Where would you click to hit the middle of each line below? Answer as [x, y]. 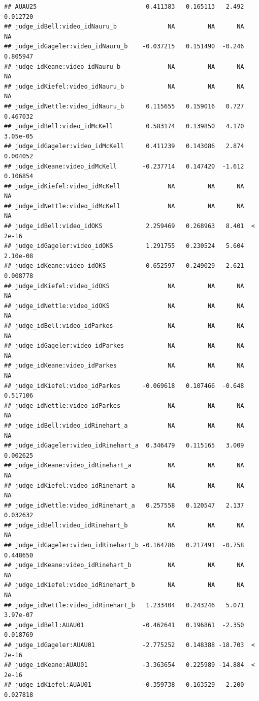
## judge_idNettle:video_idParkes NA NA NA [124, 405]
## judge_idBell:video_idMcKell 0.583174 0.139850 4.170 [124, 127]
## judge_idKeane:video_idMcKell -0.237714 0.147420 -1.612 [124, 166]
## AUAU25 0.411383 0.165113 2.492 [124, 7]
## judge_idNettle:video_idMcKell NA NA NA [124, 206]
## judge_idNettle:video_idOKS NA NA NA [124, 306]
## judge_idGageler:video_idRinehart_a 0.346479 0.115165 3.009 [124, 446]
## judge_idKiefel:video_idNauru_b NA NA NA [124, 86]
